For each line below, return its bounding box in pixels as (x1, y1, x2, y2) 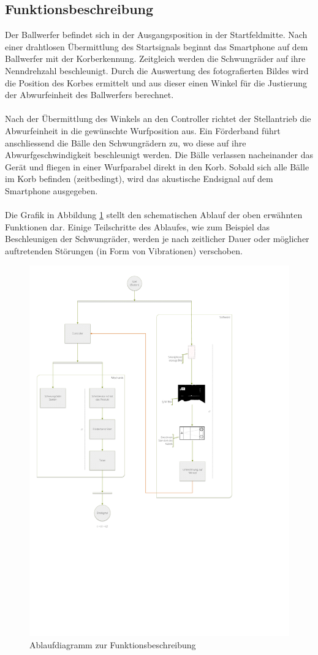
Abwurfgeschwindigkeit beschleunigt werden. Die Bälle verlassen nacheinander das (5, 148, 313, 161)
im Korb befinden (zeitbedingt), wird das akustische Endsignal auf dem (5, 172, 273, 185)
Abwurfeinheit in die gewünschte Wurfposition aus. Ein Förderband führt (5, 124, 281, 137)
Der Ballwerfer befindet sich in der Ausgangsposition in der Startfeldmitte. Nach (5, 28, 308, 41)
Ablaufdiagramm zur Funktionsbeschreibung (29, 638, 196, 651)
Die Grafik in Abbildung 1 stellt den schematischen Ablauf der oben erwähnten (5, 208, 303, 221)
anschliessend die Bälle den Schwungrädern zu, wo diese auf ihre (5, 136, 246, 149)
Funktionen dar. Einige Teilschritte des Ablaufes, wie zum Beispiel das (5, 220, 270, 233)
